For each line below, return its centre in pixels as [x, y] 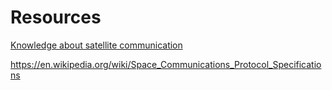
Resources [56, 17]
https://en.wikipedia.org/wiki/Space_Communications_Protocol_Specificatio [166, 64]
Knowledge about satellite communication [96, 45]
